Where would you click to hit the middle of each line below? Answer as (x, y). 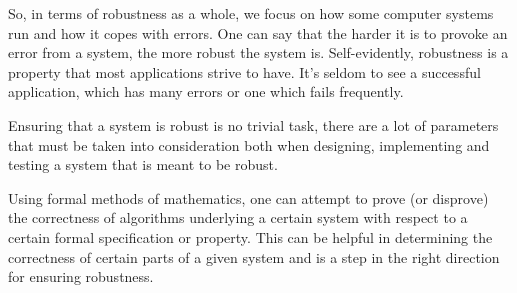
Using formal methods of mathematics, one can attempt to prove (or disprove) (248, 197)
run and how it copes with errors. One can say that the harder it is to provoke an (258, 32)
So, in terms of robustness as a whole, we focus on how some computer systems (251, 13)
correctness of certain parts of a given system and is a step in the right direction (254, 256)
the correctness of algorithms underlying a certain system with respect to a (238, 217)
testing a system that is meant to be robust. (143, 164)
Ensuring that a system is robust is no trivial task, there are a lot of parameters (253, 124)
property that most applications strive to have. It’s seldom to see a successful (244, 71)
